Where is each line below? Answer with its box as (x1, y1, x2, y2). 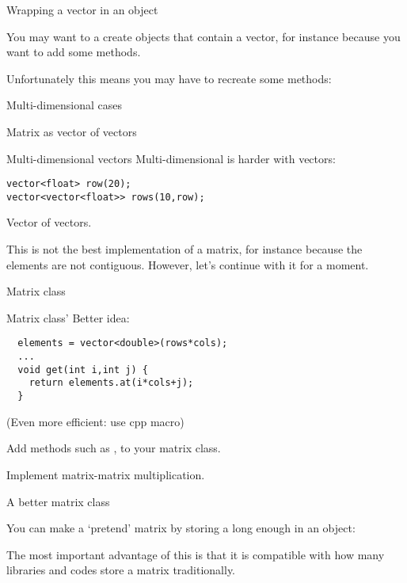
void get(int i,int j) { (17, 364, 148, 375)
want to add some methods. (6, 44, 141, 60)
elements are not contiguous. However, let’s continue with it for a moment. (6, 256, 369, 272)
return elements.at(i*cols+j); (29, 377, 194, 389)
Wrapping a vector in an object (6, 2, 158, 17)
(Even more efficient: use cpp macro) (6, 413, 184, 429)
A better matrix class (6, 493, 110, 509)
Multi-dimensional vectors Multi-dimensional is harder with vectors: (6, 150, 336, 166)
